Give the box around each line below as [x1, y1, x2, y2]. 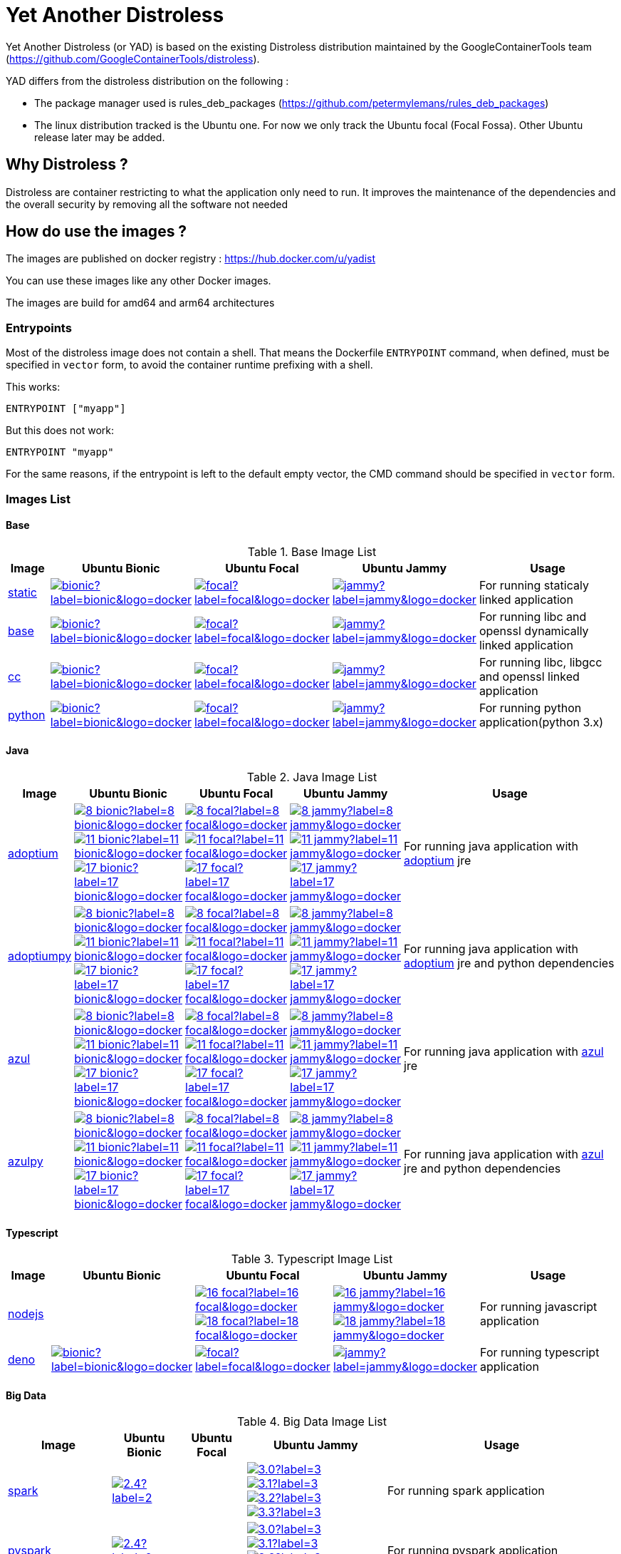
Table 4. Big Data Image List [236, 1414, 387, 1429]
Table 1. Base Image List [247, 544, 377, 559]
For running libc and [479, 609, 587, 624]
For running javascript [480, 1300, 597, 1314]
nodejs [8, 1307, 44, 1322]
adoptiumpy [8, 949, 72, 963]
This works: [6, 381, 61, 393]
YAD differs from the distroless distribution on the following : [6, 74, 289, 87]
